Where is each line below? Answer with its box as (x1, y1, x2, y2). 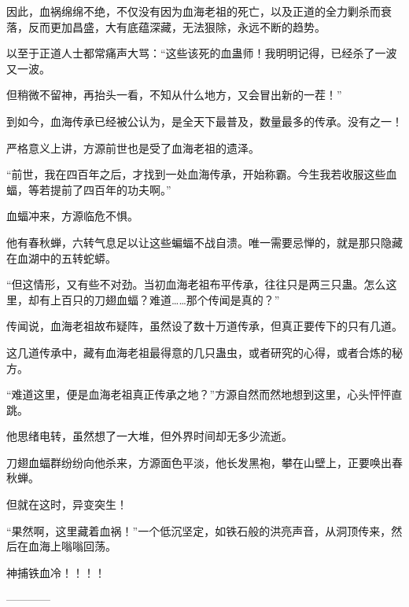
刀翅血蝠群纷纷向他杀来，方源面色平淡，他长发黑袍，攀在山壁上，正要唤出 (6, 454, 392, 470)
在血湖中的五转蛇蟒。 (6, 249, 116, 266)
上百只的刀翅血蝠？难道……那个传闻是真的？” (50, 291, 280, 307)
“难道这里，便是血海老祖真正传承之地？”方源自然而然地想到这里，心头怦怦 (6, 386, 392, 403)
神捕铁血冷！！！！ (6, 564, 105, 580)
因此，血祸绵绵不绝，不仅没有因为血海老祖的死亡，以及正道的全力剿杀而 (6, 3, 381, 19)
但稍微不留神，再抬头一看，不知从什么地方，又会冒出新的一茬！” (6, 86, 342, 103)
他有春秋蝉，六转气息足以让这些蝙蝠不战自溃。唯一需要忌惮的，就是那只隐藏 (6, 234, 403, 250)
